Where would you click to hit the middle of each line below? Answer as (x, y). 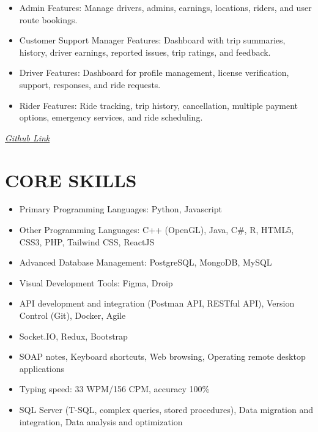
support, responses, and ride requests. (90, 84)
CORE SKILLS (71, 180)
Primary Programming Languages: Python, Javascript (120, 209)
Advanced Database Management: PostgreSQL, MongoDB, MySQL (146, 262)
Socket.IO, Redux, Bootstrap (73, 336)
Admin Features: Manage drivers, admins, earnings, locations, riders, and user (165, 7)
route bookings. (48, 19)
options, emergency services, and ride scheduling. (111, 117)
